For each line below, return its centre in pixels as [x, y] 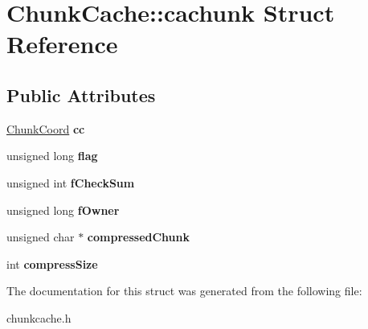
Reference [62, 44]
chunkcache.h [39, 317]
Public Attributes [81, 95]
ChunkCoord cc [46, 128]
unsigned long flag [52, 156]
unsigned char [41, 237]
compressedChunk [138, 237]
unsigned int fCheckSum [71, 182]
